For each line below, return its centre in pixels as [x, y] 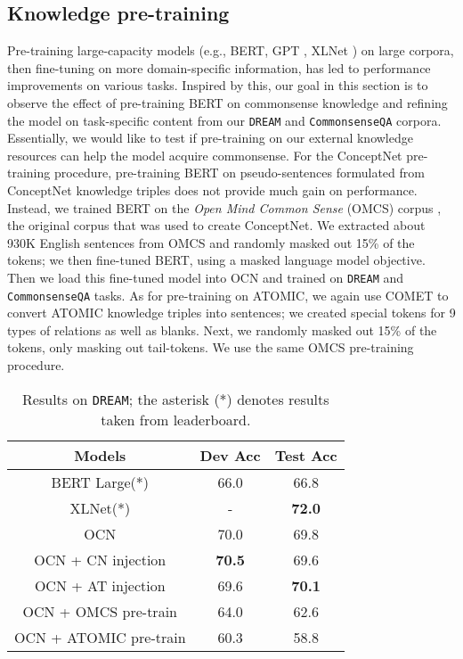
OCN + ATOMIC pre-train [100, 637]
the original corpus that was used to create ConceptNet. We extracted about [216, 225]
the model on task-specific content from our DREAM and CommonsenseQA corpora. [224, 120]
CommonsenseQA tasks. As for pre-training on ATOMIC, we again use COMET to [228, 295]
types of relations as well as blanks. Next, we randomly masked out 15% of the [222, 329]
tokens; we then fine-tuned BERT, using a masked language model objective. [216, 260]
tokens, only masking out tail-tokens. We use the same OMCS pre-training [211, 347]
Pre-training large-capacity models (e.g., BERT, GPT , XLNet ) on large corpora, [231, 50]
